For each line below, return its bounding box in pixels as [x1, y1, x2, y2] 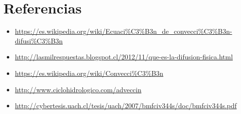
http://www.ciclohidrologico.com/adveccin [15, 84, 142, 94]
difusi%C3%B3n [15, 35, 63, 45]
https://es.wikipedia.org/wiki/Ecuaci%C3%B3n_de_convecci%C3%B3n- [15, 26, 232, 36]
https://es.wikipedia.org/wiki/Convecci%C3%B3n [15, 68, 164, 78]
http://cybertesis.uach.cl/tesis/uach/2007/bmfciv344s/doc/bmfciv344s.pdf [15, 100, 237, 111]
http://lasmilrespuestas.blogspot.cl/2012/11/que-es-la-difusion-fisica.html [15, 52, 233, 62]
